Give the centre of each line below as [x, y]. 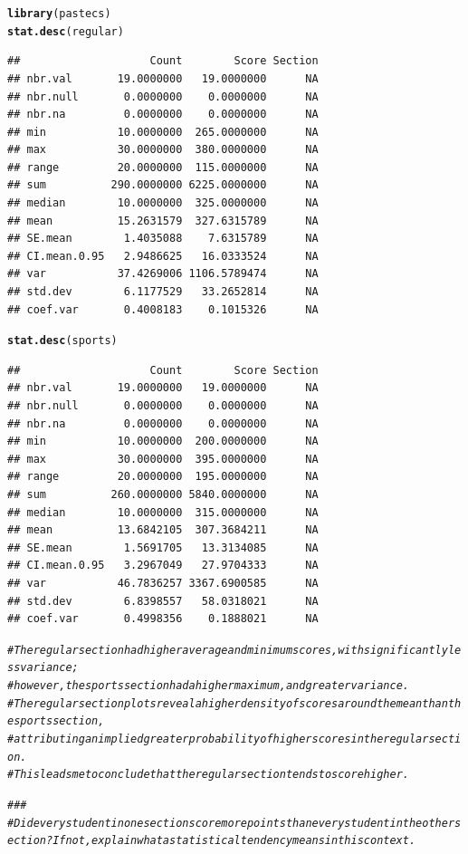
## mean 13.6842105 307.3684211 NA [163, 530]
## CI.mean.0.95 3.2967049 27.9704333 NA [163, 566]
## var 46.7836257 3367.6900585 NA [163, 583]
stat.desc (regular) [66, 31]
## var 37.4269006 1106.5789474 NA [163, 274]
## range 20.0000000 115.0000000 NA [163, 167]
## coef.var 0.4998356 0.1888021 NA [163, 619]
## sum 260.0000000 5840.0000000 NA [163, 495]
